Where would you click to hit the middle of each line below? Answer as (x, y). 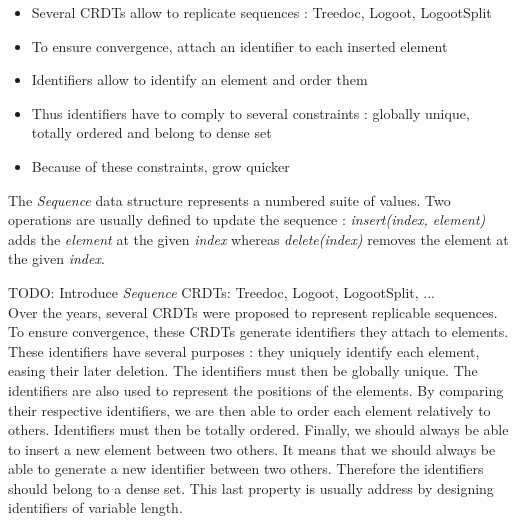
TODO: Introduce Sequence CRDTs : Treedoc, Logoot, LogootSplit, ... (221, 291)
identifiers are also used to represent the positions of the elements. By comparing (256, 389)
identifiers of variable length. (95, 507)
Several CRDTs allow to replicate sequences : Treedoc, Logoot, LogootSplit (261, 12)
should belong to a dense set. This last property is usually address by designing (251, 487)
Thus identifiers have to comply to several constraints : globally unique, (250, 112)
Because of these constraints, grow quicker (160, 165)
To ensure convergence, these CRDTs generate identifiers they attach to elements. (258, 331)
